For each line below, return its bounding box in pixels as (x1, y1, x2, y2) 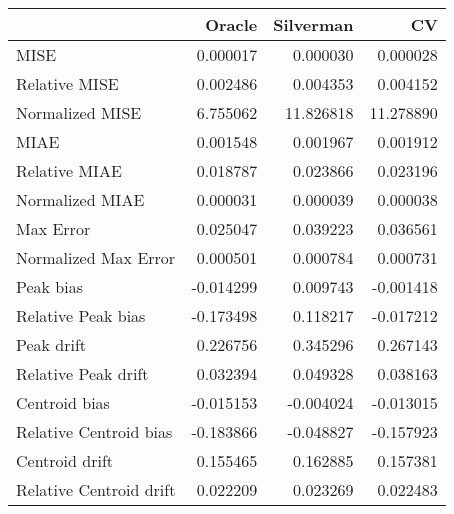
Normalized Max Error (16, 246, 176, 269)
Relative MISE (16, 72, 119, 95)
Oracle (205, 13, 258, 36)
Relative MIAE (16, 159, 122, 182)
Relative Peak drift (16, 362, 149, 385)
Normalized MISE (16, 101, 142, 124)
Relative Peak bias (16, 304, 146, 327)
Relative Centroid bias (16, 420, 173, 443)
